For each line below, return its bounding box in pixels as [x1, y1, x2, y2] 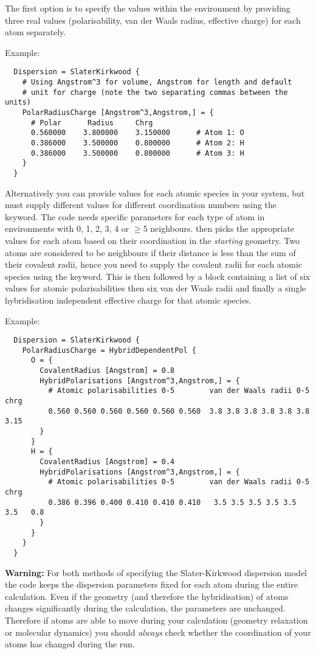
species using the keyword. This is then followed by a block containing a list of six [5, 270, 311, 282]
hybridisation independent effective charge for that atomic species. [5, 293, 252, 306]
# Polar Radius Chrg [30, 118, 153, 127]
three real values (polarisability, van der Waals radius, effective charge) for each [5, 13, 301, 26]
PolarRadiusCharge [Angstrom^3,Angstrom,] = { [22, 108, 214, 117]
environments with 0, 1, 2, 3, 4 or [5, 222, 129, 235]
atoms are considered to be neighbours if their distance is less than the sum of [5, 246, 296, 259]
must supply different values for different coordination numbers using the [5, 198, 277, 211]
